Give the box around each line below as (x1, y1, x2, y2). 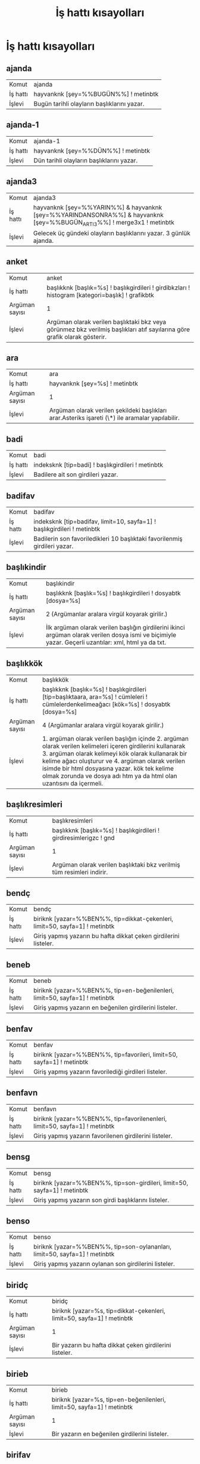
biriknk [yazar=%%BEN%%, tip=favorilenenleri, (33, 1114, 167, 1123)
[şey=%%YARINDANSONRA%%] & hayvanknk (33, 211, 164, 219)
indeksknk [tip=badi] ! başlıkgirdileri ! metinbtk (33, 461, 164, 469)
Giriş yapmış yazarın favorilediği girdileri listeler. (33, 1067, 168, 1075)
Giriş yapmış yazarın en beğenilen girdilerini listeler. (33, 1003, 177, 1012)
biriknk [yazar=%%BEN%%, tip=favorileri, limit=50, (33, 1050, 178, 1059)
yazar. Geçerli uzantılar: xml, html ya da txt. (45, 638, 167, 646)
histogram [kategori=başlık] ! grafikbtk (46, 291, 155, 299)
